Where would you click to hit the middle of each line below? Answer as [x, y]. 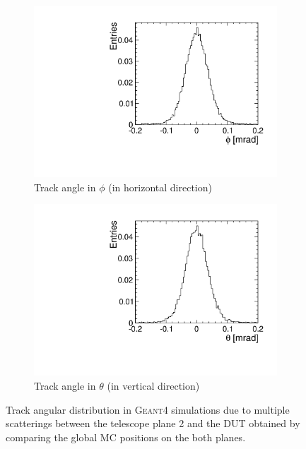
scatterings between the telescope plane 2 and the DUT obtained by [153, 423]
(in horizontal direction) [160, 187]
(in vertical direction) [153, 385]
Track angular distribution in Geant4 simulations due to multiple [148, 409]
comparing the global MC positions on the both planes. [126, 437]
